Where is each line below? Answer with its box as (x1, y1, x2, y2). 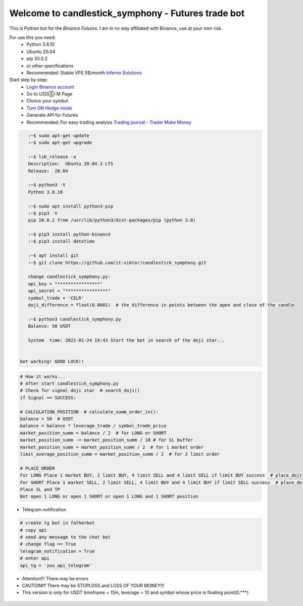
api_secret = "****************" (28, 288, 111, 294)
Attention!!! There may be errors (22, 575, 89, 581)
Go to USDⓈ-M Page (26, 91, 73, 97)
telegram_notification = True (20, 548, 95, 554)
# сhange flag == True (20, 541, 76, 547)
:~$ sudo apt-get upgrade (28, 140, 92, 145)
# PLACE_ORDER (20, 465, 55, 471)
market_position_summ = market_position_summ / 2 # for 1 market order (20, 444, 204, 450)
